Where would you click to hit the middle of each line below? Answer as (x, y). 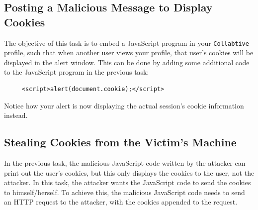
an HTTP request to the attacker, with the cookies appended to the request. (121, 202)
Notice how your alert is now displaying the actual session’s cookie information (124, 105)
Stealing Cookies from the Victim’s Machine (120, 142)
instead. (16, 115)
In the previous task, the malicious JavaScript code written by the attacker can (125, 163)
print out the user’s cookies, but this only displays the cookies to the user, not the (129, 172)
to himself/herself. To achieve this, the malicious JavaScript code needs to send (125, 192)
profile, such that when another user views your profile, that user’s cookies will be (129, 52)
